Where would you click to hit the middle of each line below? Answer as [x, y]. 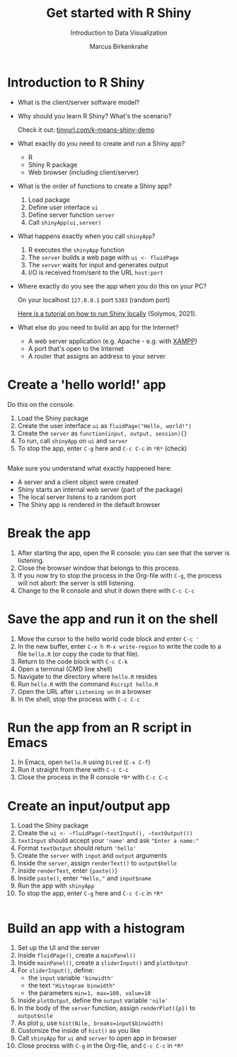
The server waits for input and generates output [98, 264]
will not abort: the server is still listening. [76, 583]
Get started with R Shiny [119, 13]
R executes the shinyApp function [76, 250]
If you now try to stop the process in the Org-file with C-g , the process [120, 575]
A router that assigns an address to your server [97, 356]
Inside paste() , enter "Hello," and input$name [85, 878]
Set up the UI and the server [59, 948]
